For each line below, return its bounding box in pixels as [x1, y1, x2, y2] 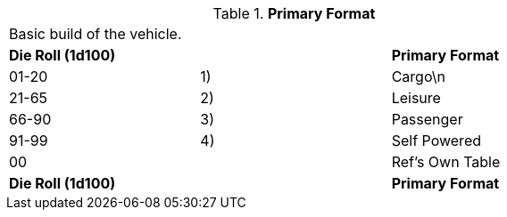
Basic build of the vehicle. [9, 25, 182, 43]
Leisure [391, 89, 441, 107]
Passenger [391, 110, 463, 128]
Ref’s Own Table [391, 153, 501, 171]
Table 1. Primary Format [212, 4, 376, 22]
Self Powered [391, 132, 481, 149]
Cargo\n [391, 68, 445, 85]
